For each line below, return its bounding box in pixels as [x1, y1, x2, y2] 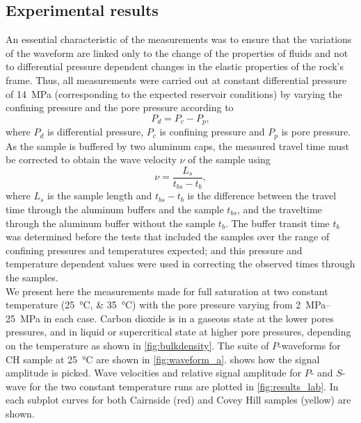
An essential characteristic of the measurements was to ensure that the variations [6, 32, 352, 47]
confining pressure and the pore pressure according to [6, 100, 234, 115]
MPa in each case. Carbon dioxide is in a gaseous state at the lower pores [19, 310, 334, 325]
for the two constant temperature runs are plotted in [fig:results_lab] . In [29, 379, 339, 393]
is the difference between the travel [187, 188, 337, 203]
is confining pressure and [159, 124, 265, 139]
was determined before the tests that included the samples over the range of [6, 229, 330, 244]
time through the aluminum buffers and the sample [6, 201, 224, 216]
